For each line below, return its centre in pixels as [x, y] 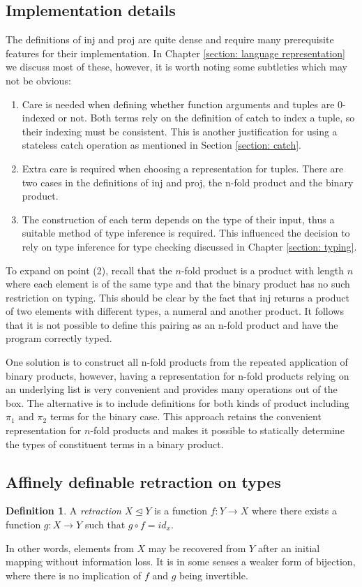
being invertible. [214, 575]
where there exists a [294, 511]
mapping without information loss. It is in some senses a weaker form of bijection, [181, 562]
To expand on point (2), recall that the [89, 270]
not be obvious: [38, 80]
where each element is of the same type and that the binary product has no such [178, 284]
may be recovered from [197, 548]
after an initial [289, 548]
